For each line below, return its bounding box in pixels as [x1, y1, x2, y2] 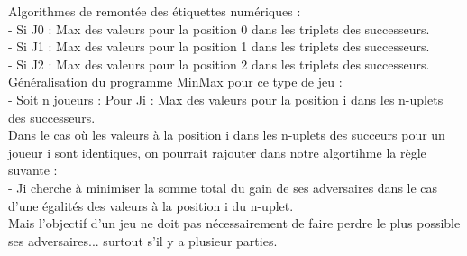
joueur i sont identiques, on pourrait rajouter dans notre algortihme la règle [8, 142, 426, 161]
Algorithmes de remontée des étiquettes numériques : [8, 2, 301, 20]
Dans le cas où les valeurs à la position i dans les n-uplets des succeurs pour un [8, 125, 445, 144]
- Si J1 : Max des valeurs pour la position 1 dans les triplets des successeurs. [8, 37, 430, 56]
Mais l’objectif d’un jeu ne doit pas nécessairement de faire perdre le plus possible [8, 214, 461, 233]
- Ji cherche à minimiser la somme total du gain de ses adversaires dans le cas [8, 178, 438, 197]
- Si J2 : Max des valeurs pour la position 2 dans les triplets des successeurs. [8, 54, 430, 73]
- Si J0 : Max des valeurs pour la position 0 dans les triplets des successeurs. [8, 19, 430, 38]
